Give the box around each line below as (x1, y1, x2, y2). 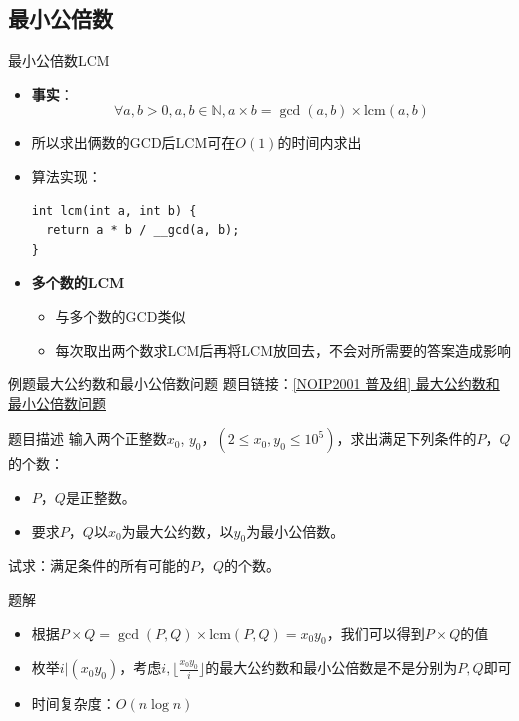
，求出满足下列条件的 (336, 428, 477, 449)
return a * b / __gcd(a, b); (46, 223, 240, 238)
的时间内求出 (277, 132, 362, 153)
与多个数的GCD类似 (55, 305, 186, 326)
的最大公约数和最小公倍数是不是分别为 (205, 657, 458, 678)
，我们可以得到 (326, 622, 425, 643)
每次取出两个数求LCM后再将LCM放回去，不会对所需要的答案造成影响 (55, 339, 511, 360)
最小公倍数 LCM (8, 50, 110, 71)
